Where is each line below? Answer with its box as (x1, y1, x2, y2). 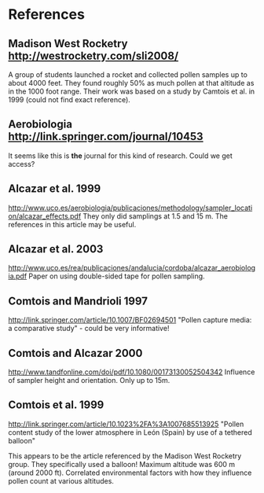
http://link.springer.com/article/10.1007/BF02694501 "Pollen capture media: (8, 315, 252, 325)
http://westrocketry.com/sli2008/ (8, 49, 179, 62)
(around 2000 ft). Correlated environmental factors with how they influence (8, 468, 252, 477)
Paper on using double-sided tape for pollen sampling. (28, 271, 206, 281)
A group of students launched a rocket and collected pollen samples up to (8, 70, 247, 79)
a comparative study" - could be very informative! (8, 324, 170, 333)
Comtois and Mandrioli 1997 (8, 294, 148, 307)
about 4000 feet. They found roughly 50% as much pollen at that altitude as (8, 79, 255, 87)
